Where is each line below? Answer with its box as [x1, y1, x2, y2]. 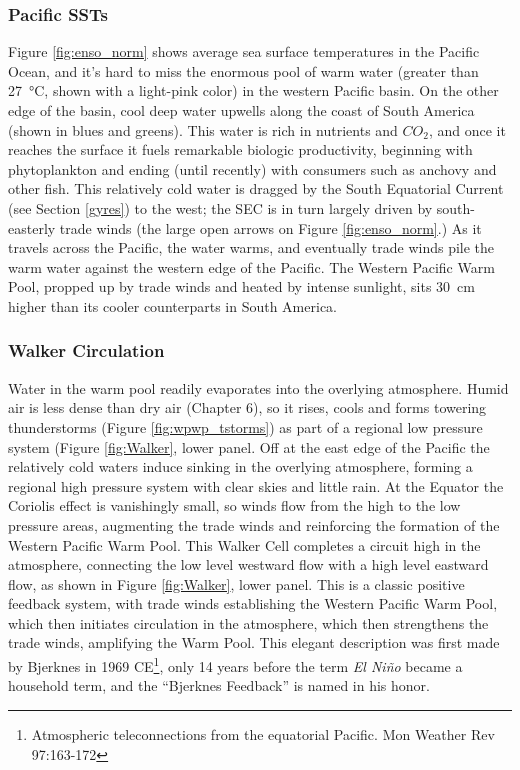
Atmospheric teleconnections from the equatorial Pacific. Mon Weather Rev [31, 723, 495, 744]
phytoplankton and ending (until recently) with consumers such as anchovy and [8, 158, 497, 179]
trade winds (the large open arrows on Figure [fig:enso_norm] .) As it [59, 217, 482, 238]
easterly [8, 217, 56, 238]
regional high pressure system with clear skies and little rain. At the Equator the [8, 475, 504, 496]
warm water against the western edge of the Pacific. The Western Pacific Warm [8, 256, 495, 277]
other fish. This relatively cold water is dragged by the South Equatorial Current [8, 178, 504, 199]
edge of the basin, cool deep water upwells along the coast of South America [8, 100, 475, 120]
